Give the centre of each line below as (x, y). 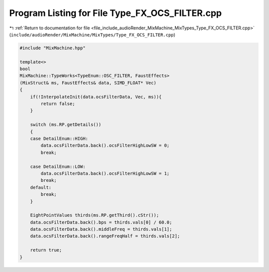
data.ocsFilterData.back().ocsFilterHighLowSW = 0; (105, 145)
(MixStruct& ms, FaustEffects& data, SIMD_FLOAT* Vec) (88, 83)
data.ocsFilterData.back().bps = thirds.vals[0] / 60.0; (101, 222)
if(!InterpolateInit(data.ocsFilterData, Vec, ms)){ (96, 97)
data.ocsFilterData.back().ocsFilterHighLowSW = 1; (105, 173)
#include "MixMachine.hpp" (53, 48)
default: (41, 187)
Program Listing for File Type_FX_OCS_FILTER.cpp (115, 13)
